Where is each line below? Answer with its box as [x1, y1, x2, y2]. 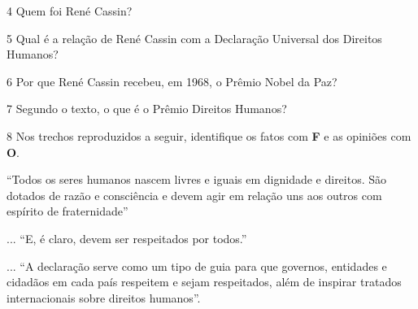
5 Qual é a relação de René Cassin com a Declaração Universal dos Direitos [7, 29, 382, 46]
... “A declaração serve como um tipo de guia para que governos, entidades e [7, 257, 387, 274]
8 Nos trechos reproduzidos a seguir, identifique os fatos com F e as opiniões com [7, 127, 411, 144]
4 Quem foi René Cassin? [7, 2, 133, 19]
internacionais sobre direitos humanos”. [7, 289, 201, 306]
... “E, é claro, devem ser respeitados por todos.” [7, 229, 247, 246]
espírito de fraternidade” [7, 202, 128, 220]
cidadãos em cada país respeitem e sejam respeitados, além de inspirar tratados [7, 273, 402, 290]
